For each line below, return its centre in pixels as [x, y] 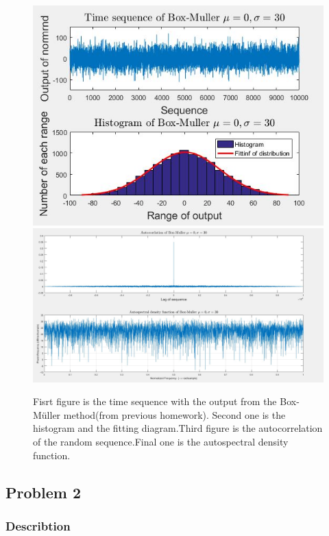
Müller [47, 414]
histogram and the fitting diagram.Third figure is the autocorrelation [178, 428]
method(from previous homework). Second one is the [174, 414]
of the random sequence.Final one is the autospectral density [161, 442]
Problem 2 [43, 492]
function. [52, 455]
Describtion [38, 525]
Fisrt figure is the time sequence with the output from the [155, 401]
